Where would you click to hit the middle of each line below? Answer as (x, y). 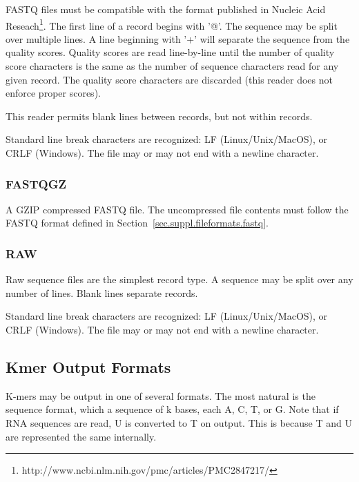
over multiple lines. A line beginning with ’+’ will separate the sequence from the (178, 38)
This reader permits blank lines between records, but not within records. (159, 116)
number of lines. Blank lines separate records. (102, 292)
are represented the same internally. (81, 436)
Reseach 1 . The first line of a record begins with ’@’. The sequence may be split (172, 24)
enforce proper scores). (53, 93)
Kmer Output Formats (88, 366)
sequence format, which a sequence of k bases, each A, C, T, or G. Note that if (172, 409)
